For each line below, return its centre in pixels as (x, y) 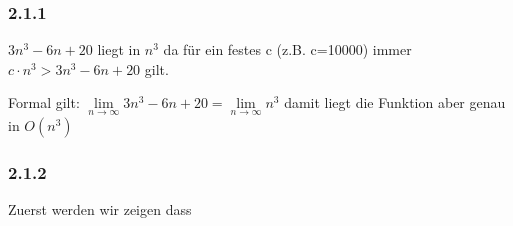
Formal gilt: (44, 102)
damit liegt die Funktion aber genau (395, 102)
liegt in (119, 49)
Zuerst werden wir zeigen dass (100, 208)
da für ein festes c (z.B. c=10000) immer (287, 49)
